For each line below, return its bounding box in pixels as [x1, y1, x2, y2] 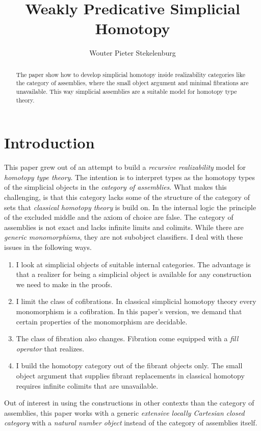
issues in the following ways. [4, 242, 92, 252]
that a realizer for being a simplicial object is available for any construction [16, 269, 252, 280]
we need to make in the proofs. [16, 278, 113, 289]
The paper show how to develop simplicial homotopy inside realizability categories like [16, 70, 246, 79]
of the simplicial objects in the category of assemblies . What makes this [4, 182, 227, 192]
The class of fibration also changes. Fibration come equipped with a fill [16, 333, 239, 344]
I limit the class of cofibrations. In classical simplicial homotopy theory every [16, 296, 256, 307]
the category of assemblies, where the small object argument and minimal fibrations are [16, 79, 249, 87]
